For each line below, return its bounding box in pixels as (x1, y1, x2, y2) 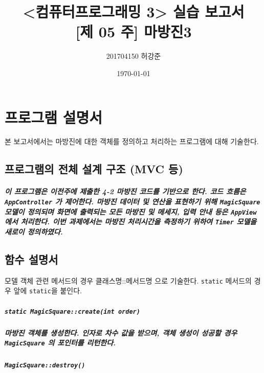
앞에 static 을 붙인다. (13, 285, 82, 296)
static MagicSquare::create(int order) (5, 308, 140, 315)
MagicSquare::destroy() (5, 362, 85, 369)
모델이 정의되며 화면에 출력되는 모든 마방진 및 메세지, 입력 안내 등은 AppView (5, 206, 257, 217)
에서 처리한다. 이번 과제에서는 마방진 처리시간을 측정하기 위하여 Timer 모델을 (5, 216, 257, 227)
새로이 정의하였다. (5, 226, 63, 237)
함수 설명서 (5, 251, 58, 267)
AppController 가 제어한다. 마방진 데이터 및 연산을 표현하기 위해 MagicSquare (5, 196, 260, 206)
